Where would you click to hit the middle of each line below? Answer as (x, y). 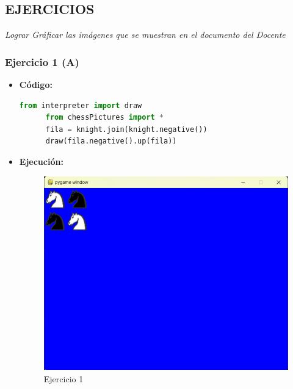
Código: (36, 85)
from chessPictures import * (105, 118)
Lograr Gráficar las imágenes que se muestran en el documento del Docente (145, 35)
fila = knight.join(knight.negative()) (126, 129)
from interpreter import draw (81, 105)
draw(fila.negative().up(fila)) (111, 141)
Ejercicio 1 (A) (42, 61)
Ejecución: (41, 161)
